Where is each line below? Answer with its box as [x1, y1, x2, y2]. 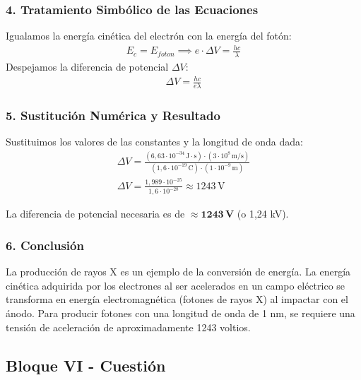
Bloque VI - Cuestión [6, 354, 166, 376]
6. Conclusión [6, 236, 84, 254]
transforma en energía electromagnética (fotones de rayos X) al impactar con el [6, 292, 348, 307]
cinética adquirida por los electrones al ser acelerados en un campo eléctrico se [6, 278, 345, 292]
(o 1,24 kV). [237, 206, 289, 221]
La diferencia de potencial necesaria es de [6, 206, 185, 221]
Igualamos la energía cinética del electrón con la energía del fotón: [6, 28, 292, 43]
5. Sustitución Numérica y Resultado [6, 107, 220, 124]
